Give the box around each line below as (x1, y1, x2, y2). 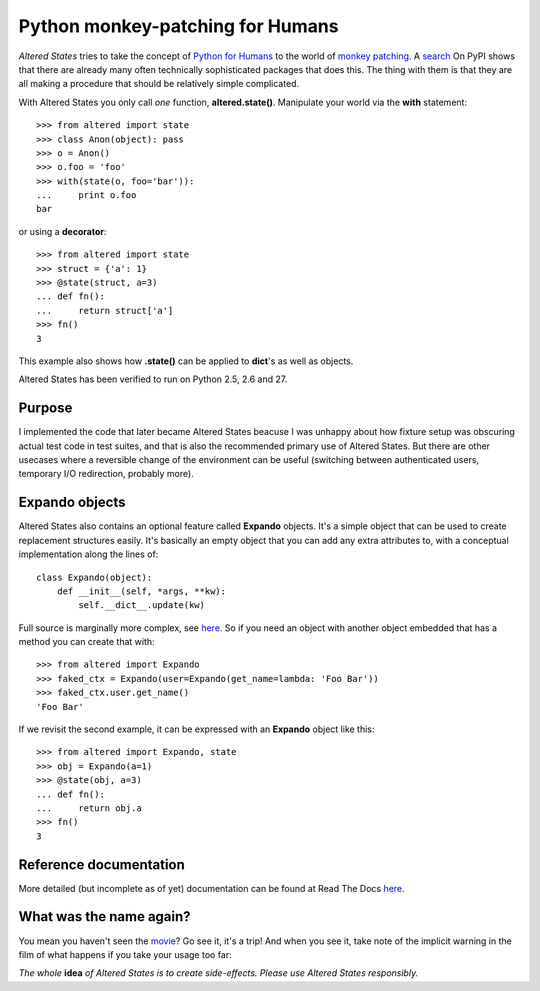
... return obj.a (36, 802, 142, 814)
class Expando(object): (36, 571, 153, 583)
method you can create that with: (18, 636, 155, 648)
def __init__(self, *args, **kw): (56, 585, 227, 597)
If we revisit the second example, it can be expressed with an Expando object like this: (18, 723, 375, 735)
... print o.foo (36, 190, 137, 201)
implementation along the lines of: (18, 548, 159, 560)
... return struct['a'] (36, 305, 174, 316)
